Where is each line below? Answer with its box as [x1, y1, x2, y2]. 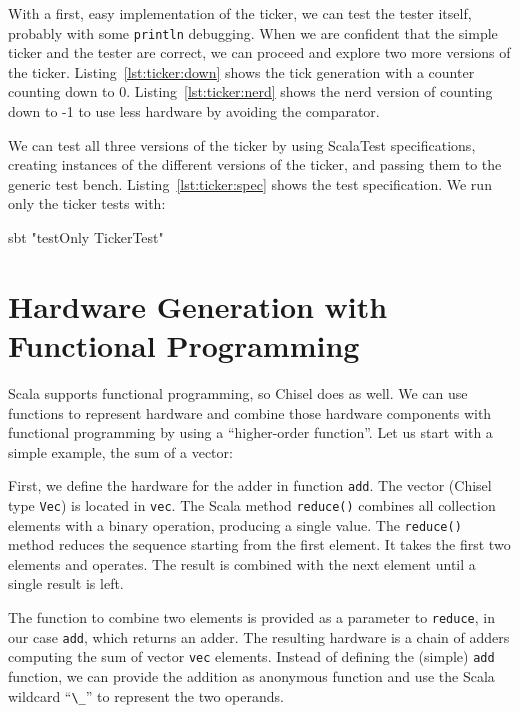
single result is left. [8, 573, 124, 594]
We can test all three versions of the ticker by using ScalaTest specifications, [8, 134, 476, 155]
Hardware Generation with [8, 285, 388, 326]
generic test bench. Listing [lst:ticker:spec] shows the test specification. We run [8, 173, 492, 194]
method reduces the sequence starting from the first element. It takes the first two [8, 534, 511, 555]
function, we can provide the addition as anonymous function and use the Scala [8, 666, 495, 686]
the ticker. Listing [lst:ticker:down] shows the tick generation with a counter [8, 61, 475, 82]
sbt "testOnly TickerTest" [8, 227, 164, 247]
